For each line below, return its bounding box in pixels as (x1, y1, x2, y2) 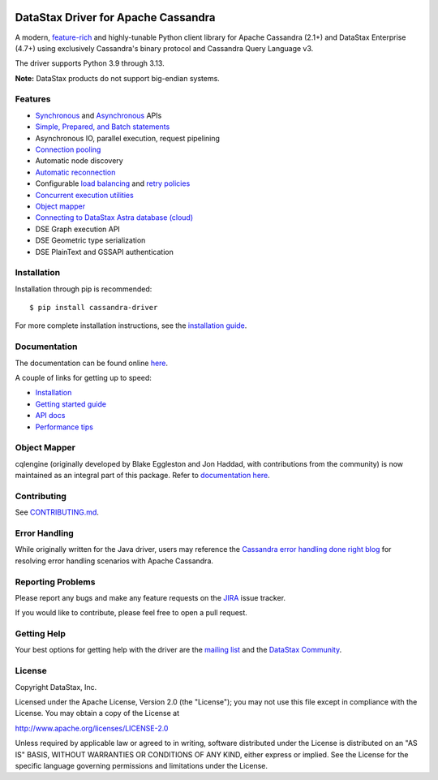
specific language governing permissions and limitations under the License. (15, 761, 268, 770)
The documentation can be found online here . (15, 358, 169, 368)
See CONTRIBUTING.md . (15, 507, 99, 517)
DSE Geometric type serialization (35, 235, 146, 245)
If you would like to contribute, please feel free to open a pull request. (15, 608, 247, 618)
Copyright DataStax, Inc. (15, 682, 97, 692)
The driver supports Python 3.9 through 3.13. (15, 58, 165, 68)
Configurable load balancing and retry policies (35, 179, 191, 188)
